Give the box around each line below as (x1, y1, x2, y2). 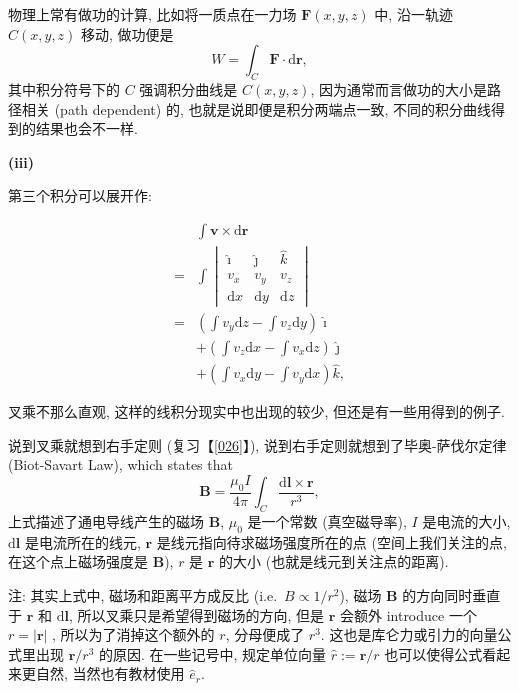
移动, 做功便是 (81, 23, 174, 44)
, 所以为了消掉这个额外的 (52, 624, 215, 645)
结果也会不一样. (35, 118, 138, 139)
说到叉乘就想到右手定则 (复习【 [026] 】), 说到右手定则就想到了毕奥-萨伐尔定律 (8, 434, 507, 455)
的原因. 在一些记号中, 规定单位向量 (98, 643, 327, 664)
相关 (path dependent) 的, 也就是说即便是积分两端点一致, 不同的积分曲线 (21, 98, 492, 119)
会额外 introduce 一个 (339, 604, 477, 625)
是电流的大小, (422, 511, 511, 532)
